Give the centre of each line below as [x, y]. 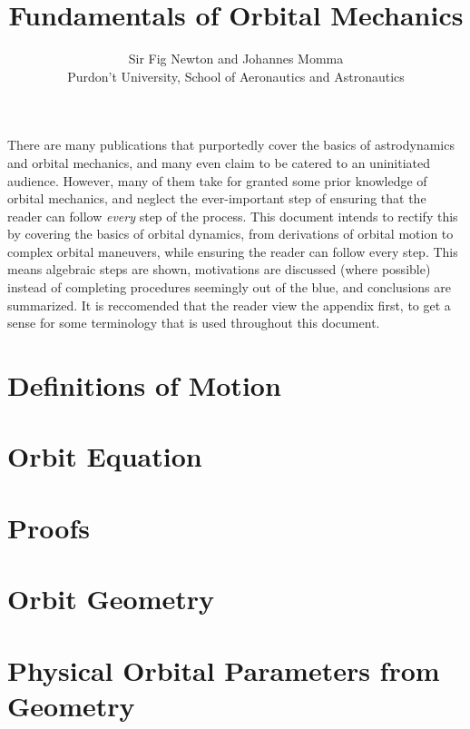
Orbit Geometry [111, 599]
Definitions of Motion [144, 385]
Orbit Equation [105, 456]
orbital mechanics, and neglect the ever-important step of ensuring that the [217, 198]
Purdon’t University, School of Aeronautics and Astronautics [236, 76]
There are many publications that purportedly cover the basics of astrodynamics [231, 145]
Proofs [49, 527]
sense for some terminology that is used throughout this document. [194, 323]
